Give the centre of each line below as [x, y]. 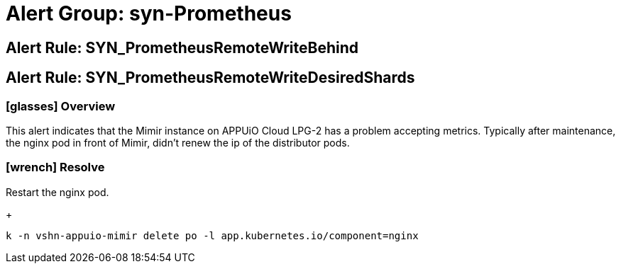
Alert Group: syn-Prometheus [149, 13]
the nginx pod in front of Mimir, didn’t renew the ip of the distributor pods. [178, 142]
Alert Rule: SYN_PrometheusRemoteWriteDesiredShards [210, 78]
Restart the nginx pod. [57, 192]
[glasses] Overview [61, 106]
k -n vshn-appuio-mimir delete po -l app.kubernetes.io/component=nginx [212, 235]
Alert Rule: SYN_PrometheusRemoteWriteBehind [182, 47]
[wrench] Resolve [55, 167]
